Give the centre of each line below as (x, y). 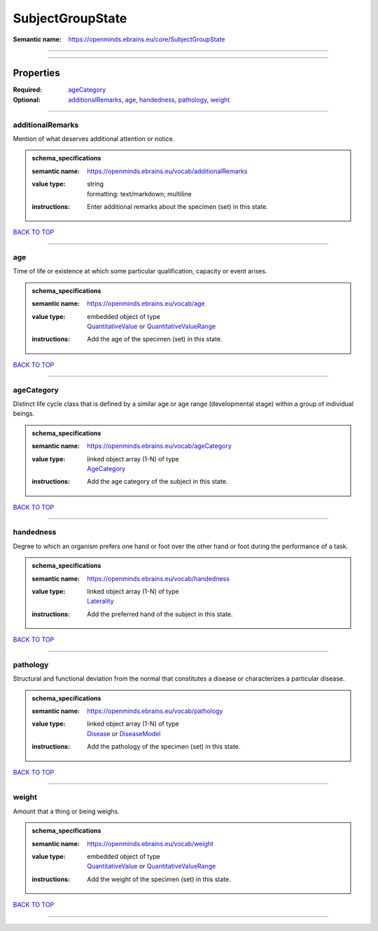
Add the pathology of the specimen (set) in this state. (164, 747)
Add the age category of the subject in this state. (157, 482)
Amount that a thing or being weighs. (66, 811)
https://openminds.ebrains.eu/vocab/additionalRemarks (167, 171)
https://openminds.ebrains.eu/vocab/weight (150, 843)
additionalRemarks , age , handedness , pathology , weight (149, 100)
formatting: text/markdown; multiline (139, 193)
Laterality (101, 601)
